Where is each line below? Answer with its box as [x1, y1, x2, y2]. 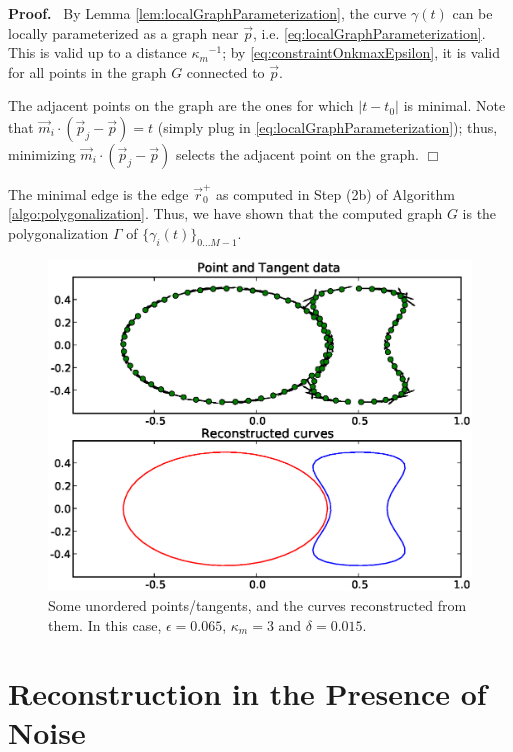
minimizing [8, 143, 76, 164]
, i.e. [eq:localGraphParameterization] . [252, 22, 486, 43]
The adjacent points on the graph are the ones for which [8, 95, 354, 116]
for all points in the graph [8, 61, 167, 82]
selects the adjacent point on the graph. [176, 143, 419, 164]
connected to [186, 61, 265, 82]
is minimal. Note [403, 95, 506, 116]
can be [452, 3, 493, 23]
